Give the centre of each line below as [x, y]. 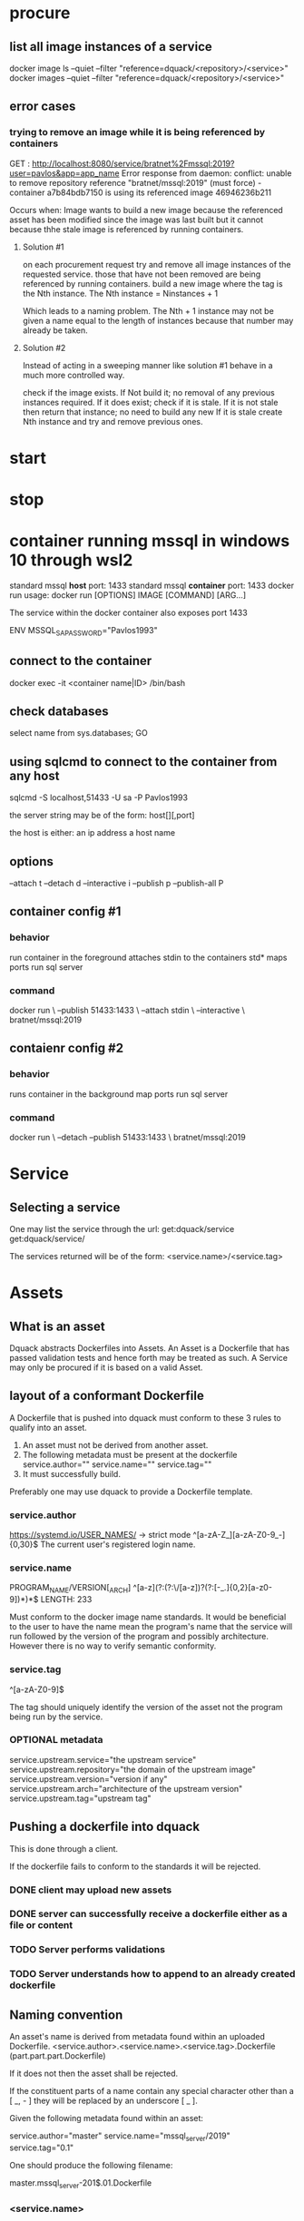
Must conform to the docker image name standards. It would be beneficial [148, 1617]
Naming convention [66, 2015]
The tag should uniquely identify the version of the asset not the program [146, 1707]
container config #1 [65, 911]
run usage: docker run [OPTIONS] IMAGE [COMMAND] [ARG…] [128, 595]
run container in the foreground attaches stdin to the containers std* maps [148, 957]
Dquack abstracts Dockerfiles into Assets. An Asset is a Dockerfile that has [150, 1348]
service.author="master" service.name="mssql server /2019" [120, 2137]
